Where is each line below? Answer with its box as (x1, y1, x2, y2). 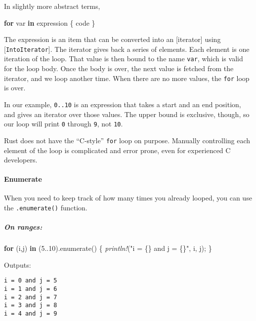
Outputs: (4, 259, 31, 270)
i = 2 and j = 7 (4, 293, 57, 301)
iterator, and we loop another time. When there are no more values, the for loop (4, 73, 250, 83)
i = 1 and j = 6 (4, 285, 57, 293)
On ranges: (4, 222, 43, 232)
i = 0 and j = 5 (4, 277, 57, 284)
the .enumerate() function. (4, 202, 87, 213)
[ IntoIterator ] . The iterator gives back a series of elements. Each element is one (4, 43, 250, 54)
